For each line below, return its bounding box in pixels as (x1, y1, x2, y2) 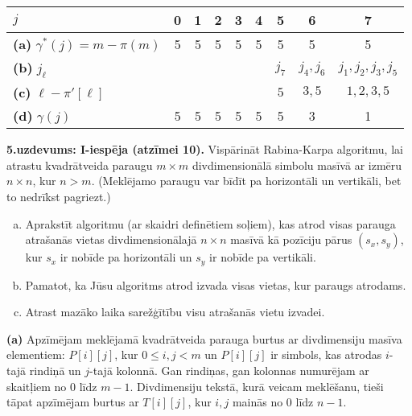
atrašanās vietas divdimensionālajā (25, 231, 197, 248)
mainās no (232, 393, 283, 410)
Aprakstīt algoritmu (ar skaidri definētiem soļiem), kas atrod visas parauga (25, 215, 396, 232)
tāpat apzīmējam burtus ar (6, 393, 139, 410)
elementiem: (6, 346, 65, 363)
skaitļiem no (6, 377, 67, 394)
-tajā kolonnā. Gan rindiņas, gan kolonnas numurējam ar (89, 361, 369, 378)
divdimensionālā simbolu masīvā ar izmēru (192, 156, 402, 173)
